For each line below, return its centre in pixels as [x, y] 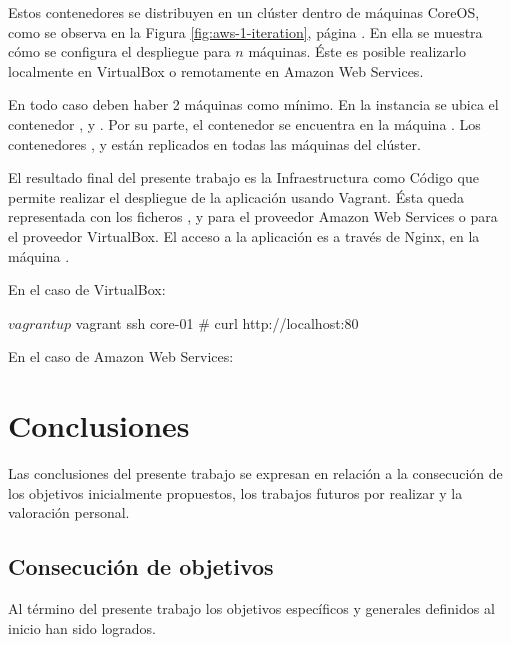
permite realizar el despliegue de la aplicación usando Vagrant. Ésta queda [236, 196]
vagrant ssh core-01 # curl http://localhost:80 [217, 322]
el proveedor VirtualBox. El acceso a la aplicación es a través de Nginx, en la [244, 235]
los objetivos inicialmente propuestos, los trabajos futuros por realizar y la [235, 492]
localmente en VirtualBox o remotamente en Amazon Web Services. [216, 70]
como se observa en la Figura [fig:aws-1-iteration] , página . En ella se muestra [245, 31]
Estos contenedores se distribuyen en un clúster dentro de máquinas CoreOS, [244, 12]
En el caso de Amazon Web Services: [121, 356]
